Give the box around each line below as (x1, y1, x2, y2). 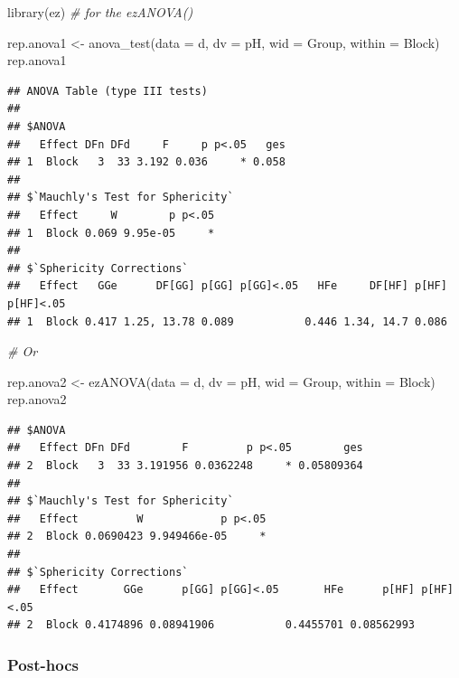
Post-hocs (7, 653, 79, 675)
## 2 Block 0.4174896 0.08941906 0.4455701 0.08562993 (7, 618, 416, 632)
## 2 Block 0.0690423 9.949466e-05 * (7, 530, 267, 543)
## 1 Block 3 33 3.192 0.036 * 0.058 (7, 155, 286, 169)
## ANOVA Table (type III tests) (7, 84, 208, 98)
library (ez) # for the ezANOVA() (7, 3, 193, 21)
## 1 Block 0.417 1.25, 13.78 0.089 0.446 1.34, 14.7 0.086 (7, 315, 447, 328)
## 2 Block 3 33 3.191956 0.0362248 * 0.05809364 (7, 459, 363, 473)
